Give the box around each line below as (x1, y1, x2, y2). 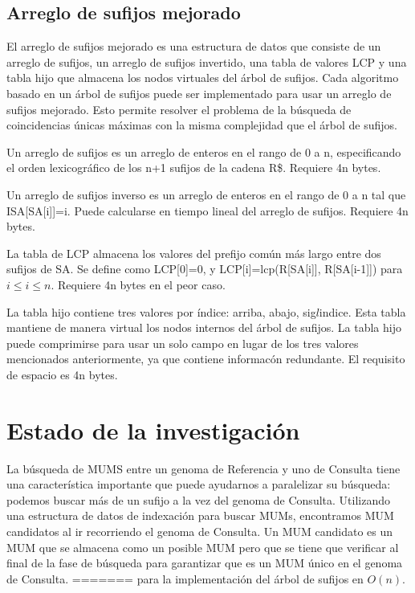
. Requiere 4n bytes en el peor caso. (51, 276, 226, 292)
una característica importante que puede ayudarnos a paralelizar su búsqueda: (6, 476, 391, 493)
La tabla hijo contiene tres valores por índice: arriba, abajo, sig (6, 303, 316, 320)
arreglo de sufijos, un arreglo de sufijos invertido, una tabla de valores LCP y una (6, 53, 407, 70)
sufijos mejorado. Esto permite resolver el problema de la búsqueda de (6, 100, 352, 117)
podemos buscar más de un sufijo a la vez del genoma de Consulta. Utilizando (6, 491, 390, 508)
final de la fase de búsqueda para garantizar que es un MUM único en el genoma (6, 554, 403, 571)
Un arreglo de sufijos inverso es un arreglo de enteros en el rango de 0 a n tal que (6, 186, 406, 202)
